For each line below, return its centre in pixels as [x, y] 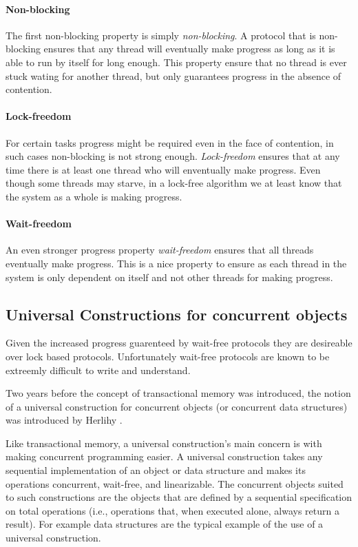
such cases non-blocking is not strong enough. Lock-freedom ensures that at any [173, 156]
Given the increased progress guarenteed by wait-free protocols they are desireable [179, 343]
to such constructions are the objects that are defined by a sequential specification [179, 497]
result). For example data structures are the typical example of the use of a [165, 524]
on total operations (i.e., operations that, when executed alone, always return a [172, 510]
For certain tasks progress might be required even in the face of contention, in [170, 142]
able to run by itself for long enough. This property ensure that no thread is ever [176, 62]
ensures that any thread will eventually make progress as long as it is [189, 49]
